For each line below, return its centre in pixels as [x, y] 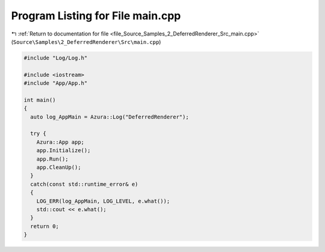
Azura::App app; [60, 142]
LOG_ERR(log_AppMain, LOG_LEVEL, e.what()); [103, 201]
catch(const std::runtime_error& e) [84, 184]
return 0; [45, 226]
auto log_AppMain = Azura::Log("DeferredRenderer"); [110, 117]
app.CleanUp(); [59, 167]
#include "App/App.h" [56, 83]
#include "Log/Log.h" [56, 58]
